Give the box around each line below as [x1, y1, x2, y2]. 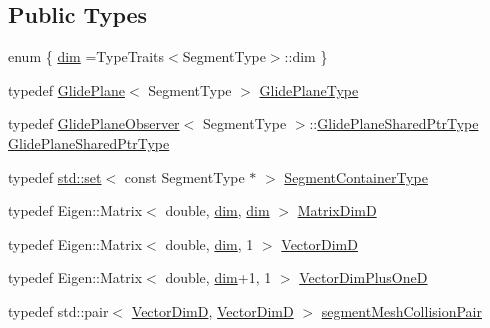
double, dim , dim [165, 200, 270, 221]
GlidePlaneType [259, 79, 359, 100]
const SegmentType [124, 166, 245, 187]
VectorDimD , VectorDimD [131, 300, 294, 321]
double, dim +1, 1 [165, 267, 272, 288]
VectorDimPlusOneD [299, 267, 428, 288]
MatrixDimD [297, 200, 377, 221]
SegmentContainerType [284, 166, 428, 187]
